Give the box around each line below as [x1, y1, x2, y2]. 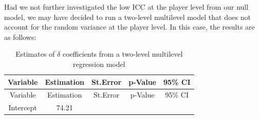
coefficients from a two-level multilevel [62, 49, 183, 59]
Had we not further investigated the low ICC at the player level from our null [4, 2, 249, 12]
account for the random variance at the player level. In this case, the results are [4, 21, 255, 32]
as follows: [4, 31, 36, 42]
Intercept [8, 102, 37, 113]
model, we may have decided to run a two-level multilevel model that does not [4, 11, 251, 22]
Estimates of [15, 49, 55, 59]
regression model [72, 58, 125, 69]
